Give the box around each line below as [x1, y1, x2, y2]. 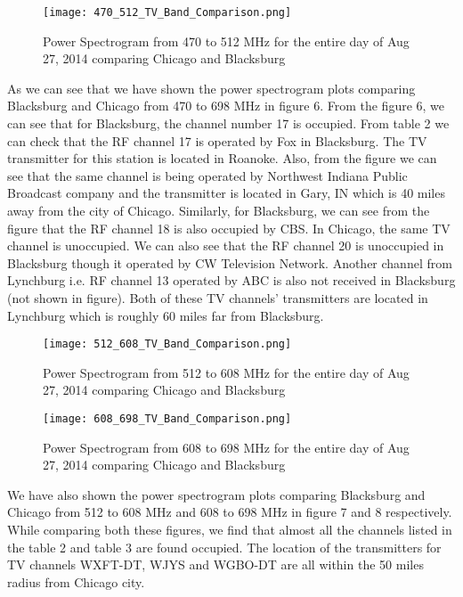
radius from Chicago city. [7, 572, 145, 591]
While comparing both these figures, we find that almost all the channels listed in [7, 520, 452, 539]
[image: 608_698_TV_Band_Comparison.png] [43, 413, 292, 425]
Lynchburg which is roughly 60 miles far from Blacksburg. [7, 306, 324, 324]
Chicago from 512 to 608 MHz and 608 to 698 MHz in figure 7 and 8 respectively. [7, 503, 452, 521]
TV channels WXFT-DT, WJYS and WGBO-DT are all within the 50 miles [7, 555, 424, 574]
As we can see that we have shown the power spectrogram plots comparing [7, 78, 416, 97]
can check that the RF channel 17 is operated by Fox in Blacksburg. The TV [7, 131, 427, 150]
